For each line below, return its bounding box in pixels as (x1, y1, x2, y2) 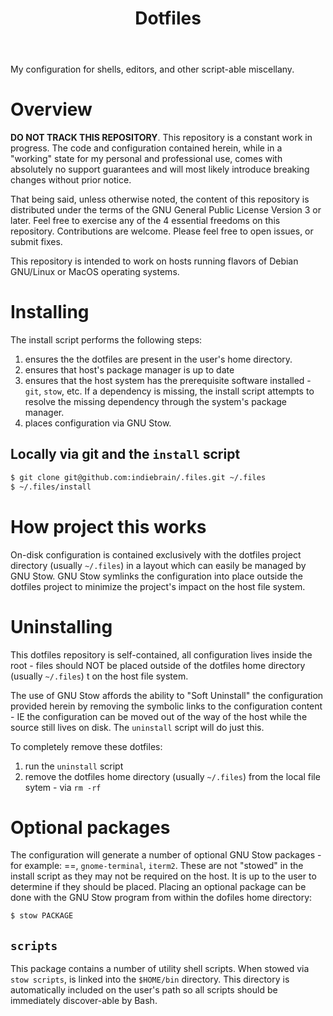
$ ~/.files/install (10, 482, 92, 492)
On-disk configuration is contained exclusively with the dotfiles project (10, 548, 302, 561)
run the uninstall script (24, 760, 124, 772)
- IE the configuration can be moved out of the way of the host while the (10, 710, 308, 722)
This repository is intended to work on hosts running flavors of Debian (10, 255, 299, 267)
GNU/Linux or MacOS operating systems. (10, 266, 180, 278)
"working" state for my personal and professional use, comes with (10, 153, 283, 165)
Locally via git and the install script (10, 446, 241, 463)
